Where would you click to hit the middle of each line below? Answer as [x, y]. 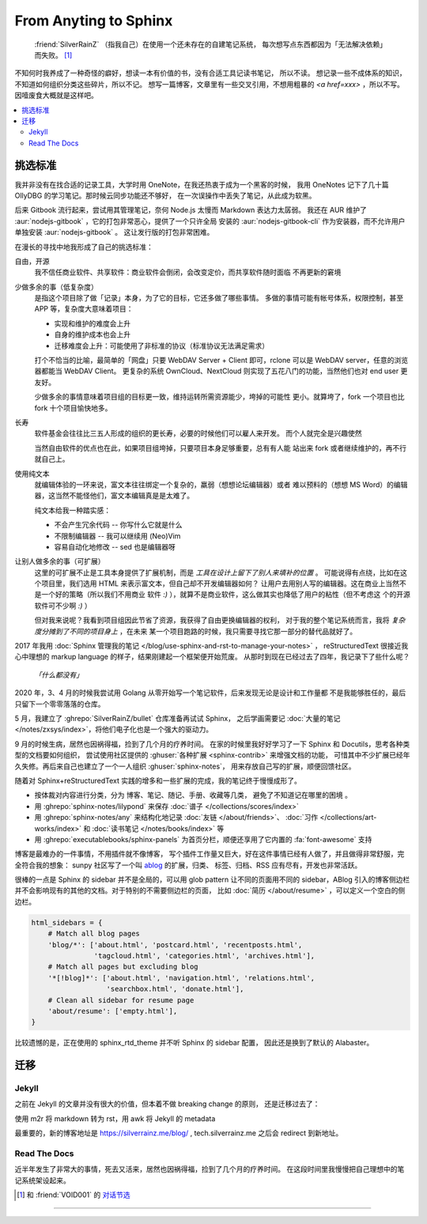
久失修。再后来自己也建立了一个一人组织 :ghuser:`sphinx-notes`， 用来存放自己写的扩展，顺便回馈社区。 [185, 766]
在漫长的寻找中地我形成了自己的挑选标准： [84, 247]
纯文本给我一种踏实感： [72, 510]
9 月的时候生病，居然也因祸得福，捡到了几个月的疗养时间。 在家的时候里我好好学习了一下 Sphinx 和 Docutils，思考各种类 [212, 744]
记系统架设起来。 [42, 1180]
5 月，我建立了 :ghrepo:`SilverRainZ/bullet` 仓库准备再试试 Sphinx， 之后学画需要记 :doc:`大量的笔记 [178, 718]
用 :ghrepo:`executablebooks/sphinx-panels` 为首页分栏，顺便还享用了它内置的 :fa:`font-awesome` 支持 [203, 839]
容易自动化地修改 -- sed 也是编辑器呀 [115, 546]
